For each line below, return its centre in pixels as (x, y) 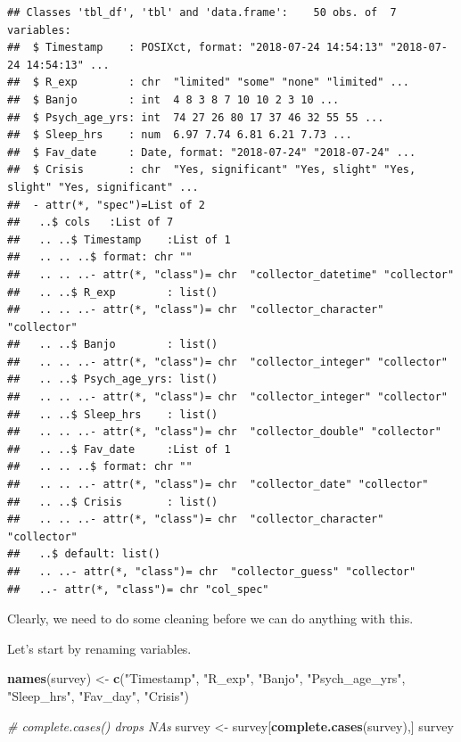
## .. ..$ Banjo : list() (113, 345)
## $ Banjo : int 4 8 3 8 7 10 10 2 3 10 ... (173, 99)
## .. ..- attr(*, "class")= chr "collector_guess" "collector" (212, 572)
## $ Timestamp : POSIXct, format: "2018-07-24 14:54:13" (196, 48)
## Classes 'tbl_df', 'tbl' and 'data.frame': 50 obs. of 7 (202, 12)
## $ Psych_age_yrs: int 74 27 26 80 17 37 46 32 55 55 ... (196, 117)
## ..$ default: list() (84, 554)
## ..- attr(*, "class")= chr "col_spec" (138, 589)
